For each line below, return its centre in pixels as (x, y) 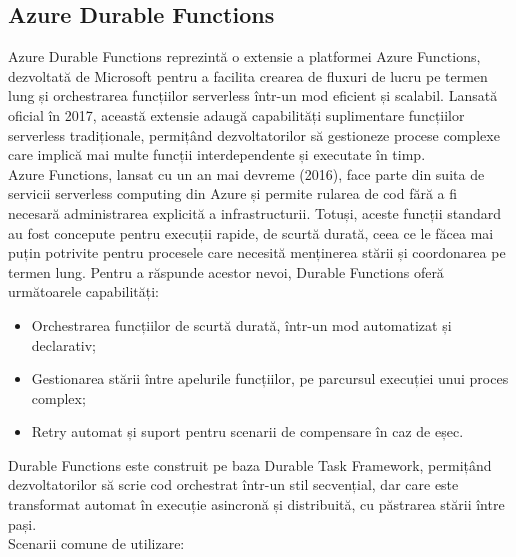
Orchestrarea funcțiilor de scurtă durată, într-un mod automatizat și (241, 324)
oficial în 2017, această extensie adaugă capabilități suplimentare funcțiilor (236, 114)
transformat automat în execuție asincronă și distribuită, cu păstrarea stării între (256, 504)
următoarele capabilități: (83, 291)
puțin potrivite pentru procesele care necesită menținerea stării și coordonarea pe (257, 252)
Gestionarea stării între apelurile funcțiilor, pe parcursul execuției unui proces (270, 378)
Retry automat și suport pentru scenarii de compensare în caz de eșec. (247, 431)
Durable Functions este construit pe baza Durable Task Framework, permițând (250, 464)
